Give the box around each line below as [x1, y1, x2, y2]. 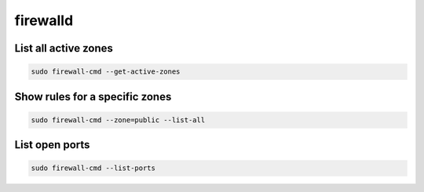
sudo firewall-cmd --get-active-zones [31, 67, 181, 76]
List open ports [14, 138, 90, 152]
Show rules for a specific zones [14, 90, 172, 103]
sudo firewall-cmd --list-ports [31, 164, 156, 172]
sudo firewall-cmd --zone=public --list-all [31, 115, 206, 125]
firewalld [14, 12, 74, 29]
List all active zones [14, 42, 113, 55]
